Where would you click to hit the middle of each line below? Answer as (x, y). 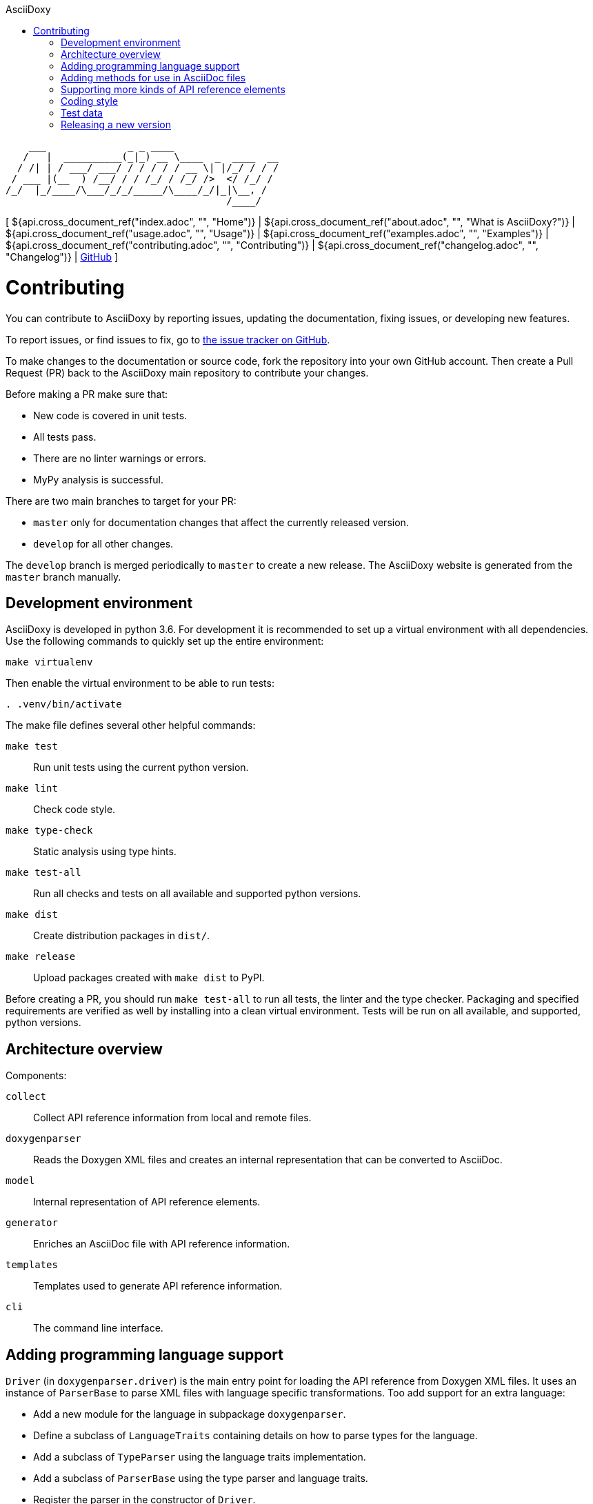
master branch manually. (63, 576)
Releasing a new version (116, 124)
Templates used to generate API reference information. (158, 1286)
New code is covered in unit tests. (110, 415)
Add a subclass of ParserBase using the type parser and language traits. (201, 1478)
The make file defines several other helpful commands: (131, 725)
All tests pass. (65, 437)
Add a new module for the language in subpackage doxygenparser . (190, 1414)
